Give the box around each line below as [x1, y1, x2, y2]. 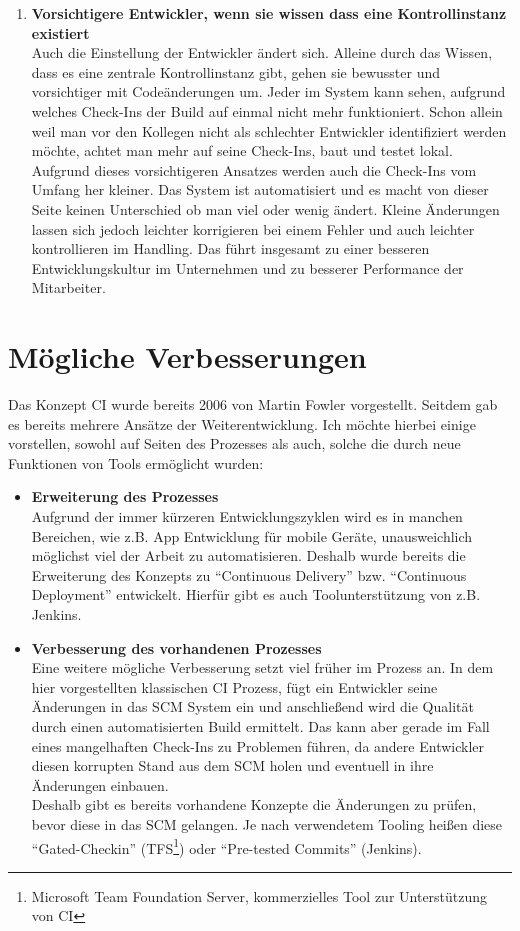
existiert [31, 22, 90, 43]
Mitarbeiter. [31, 277, 106, 298]
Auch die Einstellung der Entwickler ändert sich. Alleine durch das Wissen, [31, 42, 493, 63]
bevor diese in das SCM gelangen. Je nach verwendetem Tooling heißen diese [31, 813, 503, 834]
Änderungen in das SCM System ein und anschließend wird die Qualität [31, 696, 474, 717]
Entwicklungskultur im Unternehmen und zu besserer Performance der [31, 257, 464, 278]
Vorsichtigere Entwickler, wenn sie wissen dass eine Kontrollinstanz [31, 3, 507, 23]
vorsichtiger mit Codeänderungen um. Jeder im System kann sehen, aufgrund [31, 81, 506, 102]
